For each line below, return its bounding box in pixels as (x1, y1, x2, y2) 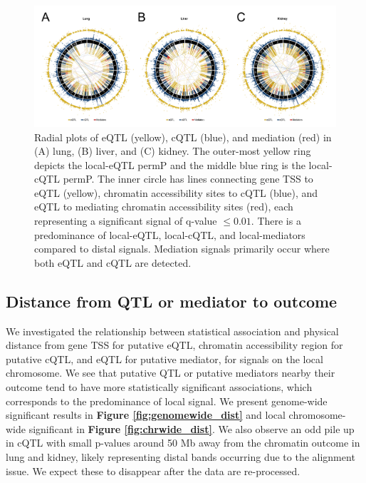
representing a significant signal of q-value (34, 213, 217, 228)
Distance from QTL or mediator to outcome (6, 290, 338, 312)
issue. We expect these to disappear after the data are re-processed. (6, 463, 300, 478)
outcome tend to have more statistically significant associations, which (6, 380, 313, 395)
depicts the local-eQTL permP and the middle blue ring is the (34, 157, 305, 172)
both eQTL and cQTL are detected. (34, 255, 192, 270)
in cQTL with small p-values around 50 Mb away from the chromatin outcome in (6, 435, 360, 450)
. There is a (251, 213, 301, 228)
